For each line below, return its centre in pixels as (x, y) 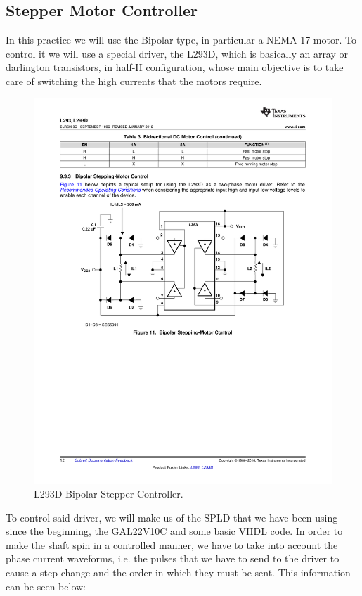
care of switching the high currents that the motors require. (134, 80)
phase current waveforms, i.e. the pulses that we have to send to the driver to (173, 558)
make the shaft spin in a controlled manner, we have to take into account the (172, 544)
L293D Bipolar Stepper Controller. (109, 494)
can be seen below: (46, 586)
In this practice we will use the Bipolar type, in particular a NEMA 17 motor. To (181, 40)
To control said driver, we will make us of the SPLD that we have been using (172, 517)
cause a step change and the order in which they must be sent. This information (178, 572)
